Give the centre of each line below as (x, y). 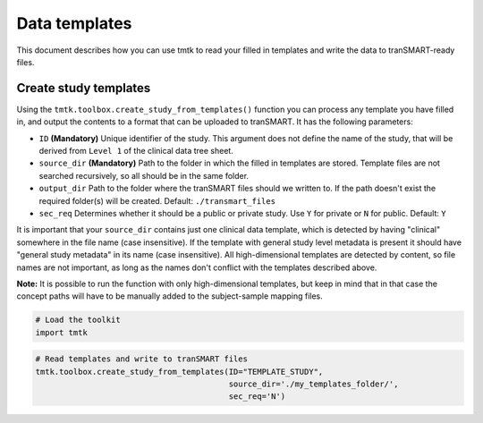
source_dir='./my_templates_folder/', (314, 384)
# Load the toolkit (78, 320)
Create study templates (84, 88)
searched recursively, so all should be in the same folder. (144, 175)
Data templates (74, 23)
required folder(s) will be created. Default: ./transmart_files (157, 200)
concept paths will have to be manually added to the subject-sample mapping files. (170, 296)
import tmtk (62, 332)
